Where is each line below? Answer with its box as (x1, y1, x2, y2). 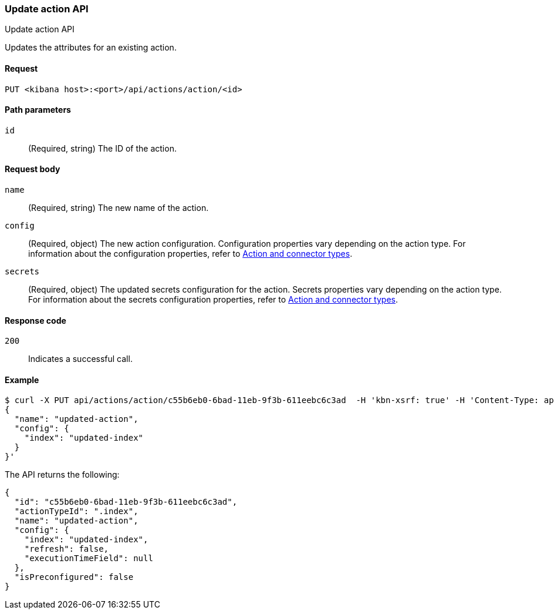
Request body (5, 164, 60, 175)
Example (5, 374, 39, 385)
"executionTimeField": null (24, 553, 153, 563)
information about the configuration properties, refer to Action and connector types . (28, 249, 353, 259)
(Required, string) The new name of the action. (28, 203, 209, 213)
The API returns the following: (5, 469, 120, 480)
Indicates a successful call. (28, 354, 133, 364)
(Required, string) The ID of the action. (28, 143, 177, 153)
